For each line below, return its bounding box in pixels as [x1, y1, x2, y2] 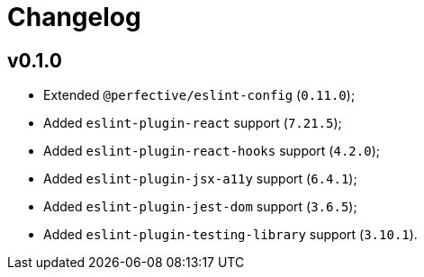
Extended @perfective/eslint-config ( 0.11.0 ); [43, 87, 356, 103]
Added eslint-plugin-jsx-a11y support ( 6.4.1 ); [43, 171, 357, 187]
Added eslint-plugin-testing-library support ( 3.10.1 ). [43, 227, 418, 243]
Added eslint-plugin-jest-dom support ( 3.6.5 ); [43, 199, 357, 215]
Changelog [7, 2, 141, 32]
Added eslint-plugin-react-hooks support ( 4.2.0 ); [43, 143, 380, 159]
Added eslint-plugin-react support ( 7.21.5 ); [43, 115, 342, 131]
